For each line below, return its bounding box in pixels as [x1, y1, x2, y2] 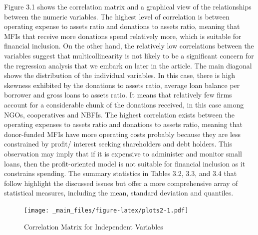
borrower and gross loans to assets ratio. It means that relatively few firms [4, 89, 232, 100]
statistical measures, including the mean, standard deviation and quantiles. [4, 187, 234, 198]
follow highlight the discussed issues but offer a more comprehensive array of [4, 177, 238, 188]
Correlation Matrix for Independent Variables [24, 221, 163, 231]
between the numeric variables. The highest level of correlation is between [4, 11, 230, 21]
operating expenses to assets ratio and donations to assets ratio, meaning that [4, 119, 243, 129]
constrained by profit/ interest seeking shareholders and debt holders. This [4, 138, 233, 149]
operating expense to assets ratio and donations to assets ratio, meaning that [4, 21, 240, 31]
